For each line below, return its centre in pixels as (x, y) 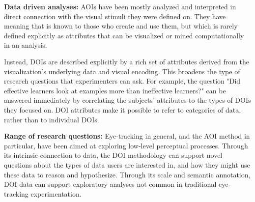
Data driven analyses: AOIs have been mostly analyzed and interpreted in (120, 6)
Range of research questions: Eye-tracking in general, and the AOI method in (127, 136)
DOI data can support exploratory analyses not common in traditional (110, 184)
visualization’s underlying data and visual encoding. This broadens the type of (122, 71)
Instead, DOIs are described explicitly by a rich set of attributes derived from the (127, 61)
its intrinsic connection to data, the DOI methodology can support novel (113, 155)
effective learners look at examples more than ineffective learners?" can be (115, 90)
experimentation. (56, 193)
